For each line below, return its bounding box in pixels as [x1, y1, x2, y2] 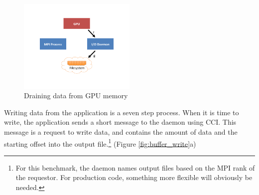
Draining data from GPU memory [24, 90, 128, 101]
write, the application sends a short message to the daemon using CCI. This [4, 117, 237, 127]
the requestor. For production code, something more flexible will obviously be [15, 172, 253, 183]
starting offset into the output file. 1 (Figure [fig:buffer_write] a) [4, 137, 196, 149]
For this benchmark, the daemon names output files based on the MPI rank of [15, 162, 255, 173]
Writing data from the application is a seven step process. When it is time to [4, 107, 239, 117]
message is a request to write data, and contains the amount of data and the [4, 126, 238, 137]
